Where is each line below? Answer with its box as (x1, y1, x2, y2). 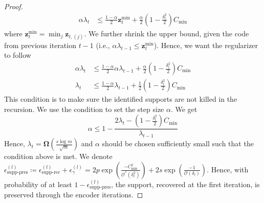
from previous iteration (4, 39, 76, 50)
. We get (170, 103, 197, 114)
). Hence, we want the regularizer (153, 39, 258, 50)
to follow (4, 50, 31, 60)
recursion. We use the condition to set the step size (4, 103, 164, 114)
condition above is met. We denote (4, 151, 113, 162)
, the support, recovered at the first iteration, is (111, 178, 260, 189)
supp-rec (41, 170, 60, 175)
